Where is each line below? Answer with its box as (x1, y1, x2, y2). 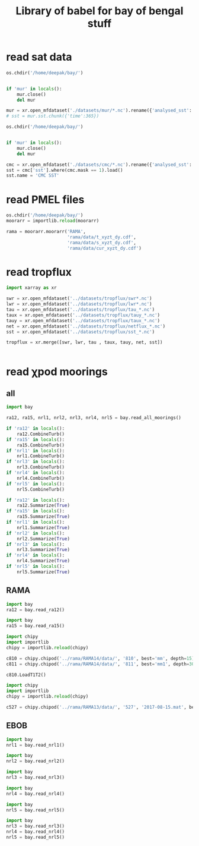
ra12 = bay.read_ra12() (6, 606, 65, 613)
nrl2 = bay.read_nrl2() (6, 758, 65, 765)
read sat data (6, 51, 72, 64)
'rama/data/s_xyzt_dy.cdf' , (67, 240, 136, 246)
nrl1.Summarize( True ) (17, 524, 70, 530)
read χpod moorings (6, 364, 108, 378)
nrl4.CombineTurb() (17, 475, 65, 481)
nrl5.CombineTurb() (17, 486, 65, 492)
